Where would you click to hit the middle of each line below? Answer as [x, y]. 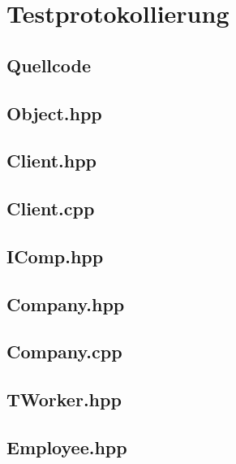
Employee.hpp [67, 447]
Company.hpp [66, 304]
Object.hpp [54, 113]
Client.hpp [52, 160]
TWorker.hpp [64, 399]
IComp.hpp [55, 256]
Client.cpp [51, 208]
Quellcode [49, 65]
